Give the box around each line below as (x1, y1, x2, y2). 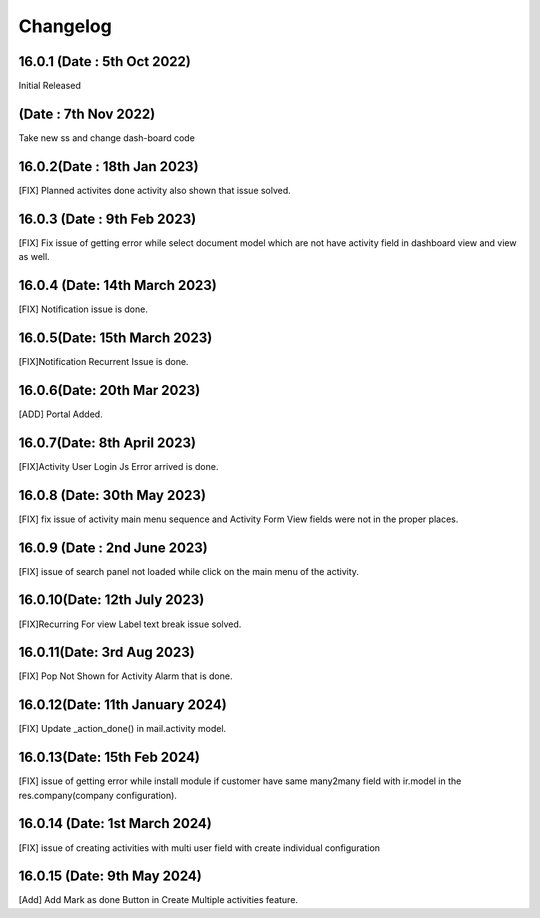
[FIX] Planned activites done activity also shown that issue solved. (18, 184, 292, 196)
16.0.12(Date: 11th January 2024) (18, 696, 227, 714)
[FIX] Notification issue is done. (18, 303, 149, 315)
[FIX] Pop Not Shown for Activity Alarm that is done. (18, 670, 233, 682)
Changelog (18, 15, 112, 37)
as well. (18, 251, 50, 263)
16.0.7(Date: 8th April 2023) (18, 434, 197, 451)
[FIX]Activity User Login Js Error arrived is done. (18, 460, 219, 472)
